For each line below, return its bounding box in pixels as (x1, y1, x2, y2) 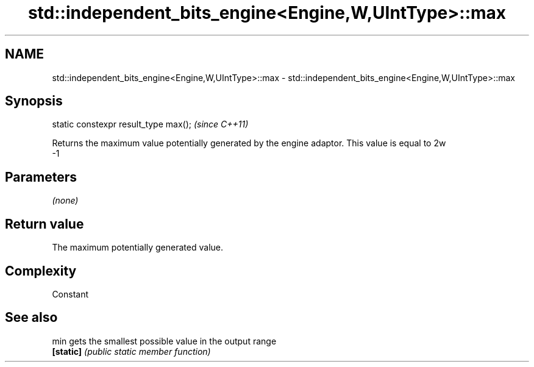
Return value (5, 216, 84, 232)
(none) (52, 195, 79, 206)
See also (5, 310, 58, 326)
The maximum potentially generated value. (52, 242, 223, 253)
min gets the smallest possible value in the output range (52, 335, 277, 346)
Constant (52, 288, 89, 299)
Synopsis (5, 93, 63, 109)
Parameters (5, 169, 77, 185)
